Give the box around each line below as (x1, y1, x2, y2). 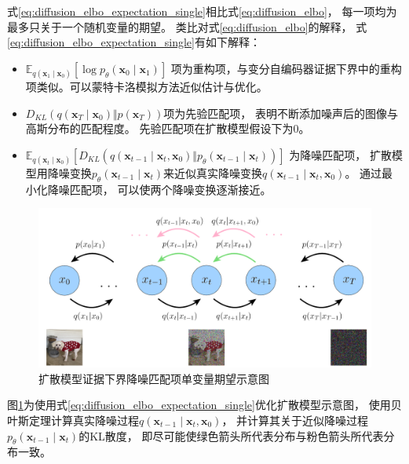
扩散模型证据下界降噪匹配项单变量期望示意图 (38, 370, 269, 386)
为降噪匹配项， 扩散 (289, 146, 392, 163)
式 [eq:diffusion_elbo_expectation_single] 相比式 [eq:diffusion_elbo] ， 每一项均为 (7, 3, 397, 19)
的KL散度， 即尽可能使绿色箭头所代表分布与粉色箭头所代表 (79, 427, 384, 444)
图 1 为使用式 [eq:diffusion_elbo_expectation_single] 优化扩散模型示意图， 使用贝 (7, 396, 402, 413)
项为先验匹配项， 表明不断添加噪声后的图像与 (163, 104, 398, 121)
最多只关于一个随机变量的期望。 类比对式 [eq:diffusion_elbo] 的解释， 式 (7, 18, 367, 35)
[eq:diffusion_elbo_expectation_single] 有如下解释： (7, 34, 261, 50)
